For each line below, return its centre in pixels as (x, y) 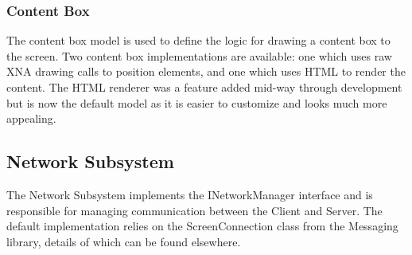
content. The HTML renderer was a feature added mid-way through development (204, 87)
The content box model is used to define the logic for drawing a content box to (198, 40)
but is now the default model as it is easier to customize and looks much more (197, 102)
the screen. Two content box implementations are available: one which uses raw (199, 55)
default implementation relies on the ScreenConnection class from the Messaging (202, 226)
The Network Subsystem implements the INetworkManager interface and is (190, 194)
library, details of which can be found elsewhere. (124, 241)
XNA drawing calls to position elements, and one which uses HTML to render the (206, 71)
